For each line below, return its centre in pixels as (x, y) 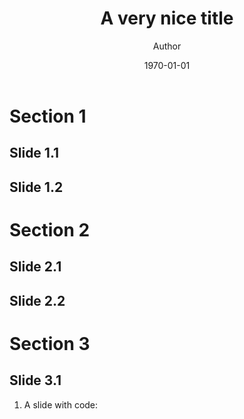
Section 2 (50, 229)
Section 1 (48, 116)
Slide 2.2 (37, 300)
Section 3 (50, 343)
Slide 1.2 (36, 187)
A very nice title (167, 18)
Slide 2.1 (35, 267)
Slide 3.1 (35, 380)
